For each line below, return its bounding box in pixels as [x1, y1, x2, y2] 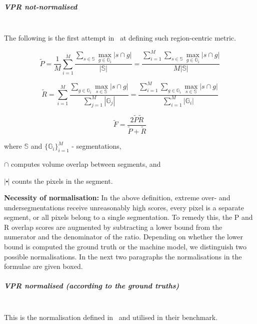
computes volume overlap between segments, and [11, 158, 161, 169]
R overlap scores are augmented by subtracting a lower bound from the [4, 221, 222, 232]
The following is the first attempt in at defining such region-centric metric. [4, 33, 236, 43]
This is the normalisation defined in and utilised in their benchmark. [4, 312, 218, 322]
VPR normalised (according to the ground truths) [4, 280, 179, 291]
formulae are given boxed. [4, 261, 83, 271]
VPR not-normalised [4, 1, 77, 12]
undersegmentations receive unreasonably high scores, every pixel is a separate [4, 202, 244, 212]
